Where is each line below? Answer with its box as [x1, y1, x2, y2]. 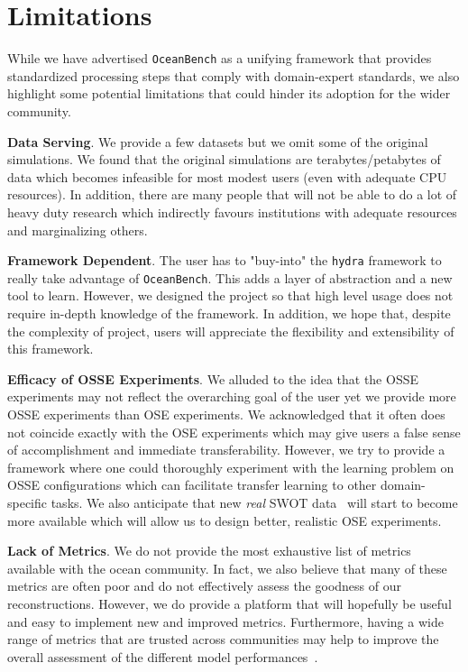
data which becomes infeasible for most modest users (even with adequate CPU [7, 167, 447, 186]
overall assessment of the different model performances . [7, 647, 318, 666]
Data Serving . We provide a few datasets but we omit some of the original [7, 132, 428, 151]
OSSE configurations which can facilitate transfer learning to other [7, 475, 377, 494]
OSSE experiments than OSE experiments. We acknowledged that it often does [7, 405, 445, 423]
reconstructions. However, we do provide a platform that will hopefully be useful [7, 594, 452, 612]
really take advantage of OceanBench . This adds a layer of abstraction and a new [7, 268, 453, 287]
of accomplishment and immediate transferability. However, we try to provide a [7, 440, 445, 459]
